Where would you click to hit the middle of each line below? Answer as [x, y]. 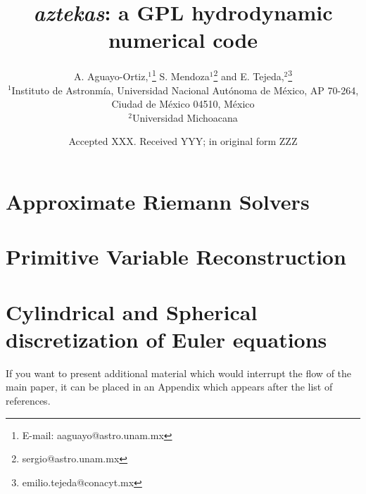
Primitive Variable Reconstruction [176, 256]
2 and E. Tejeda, [249, 75]
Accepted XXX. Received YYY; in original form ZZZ [183, 141]
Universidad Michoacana [185, 117]
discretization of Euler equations [166, 339]
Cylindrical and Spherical [132, 311]
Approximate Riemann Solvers [158, 201]
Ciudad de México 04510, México [183, 104]
